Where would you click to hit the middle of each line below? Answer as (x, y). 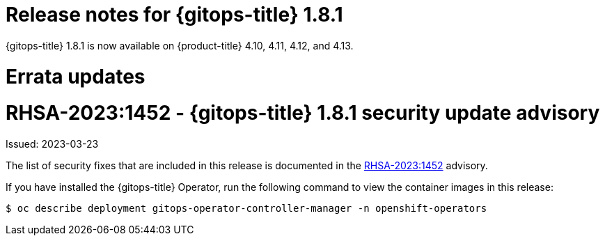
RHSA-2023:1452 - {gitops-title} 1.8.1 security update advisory (303, 113)
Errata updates (76, 76)
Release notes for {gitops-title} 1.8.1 (174, 15)
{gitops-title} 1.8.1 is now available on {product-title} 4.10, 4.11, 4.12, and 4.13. (180, 45)
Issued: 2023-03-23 (52, 144)
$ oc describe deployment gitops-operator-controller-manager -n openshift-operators (246, 208)
